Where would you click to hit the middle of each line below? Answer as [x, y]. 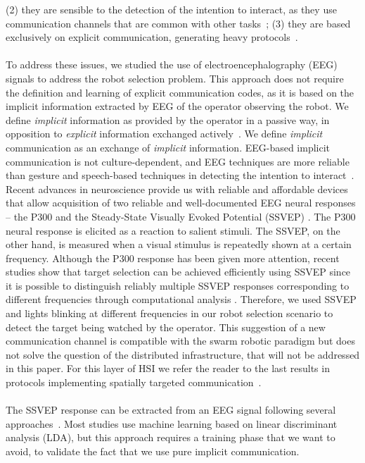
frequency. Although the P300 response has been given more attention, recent [173, 258]
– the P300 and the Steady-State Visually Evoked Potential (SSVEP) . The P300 [181, 216]
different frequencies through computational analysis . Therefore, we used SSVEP [181, 299]
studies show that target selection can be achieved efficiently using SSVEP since [178, 272]
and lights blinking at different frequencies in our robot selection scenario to [169, 313]
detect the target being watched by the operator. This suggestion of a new [166, 327]
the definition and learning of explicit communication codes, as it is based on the [180, 92]
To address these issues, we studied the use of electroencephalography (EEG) [172, 64]
